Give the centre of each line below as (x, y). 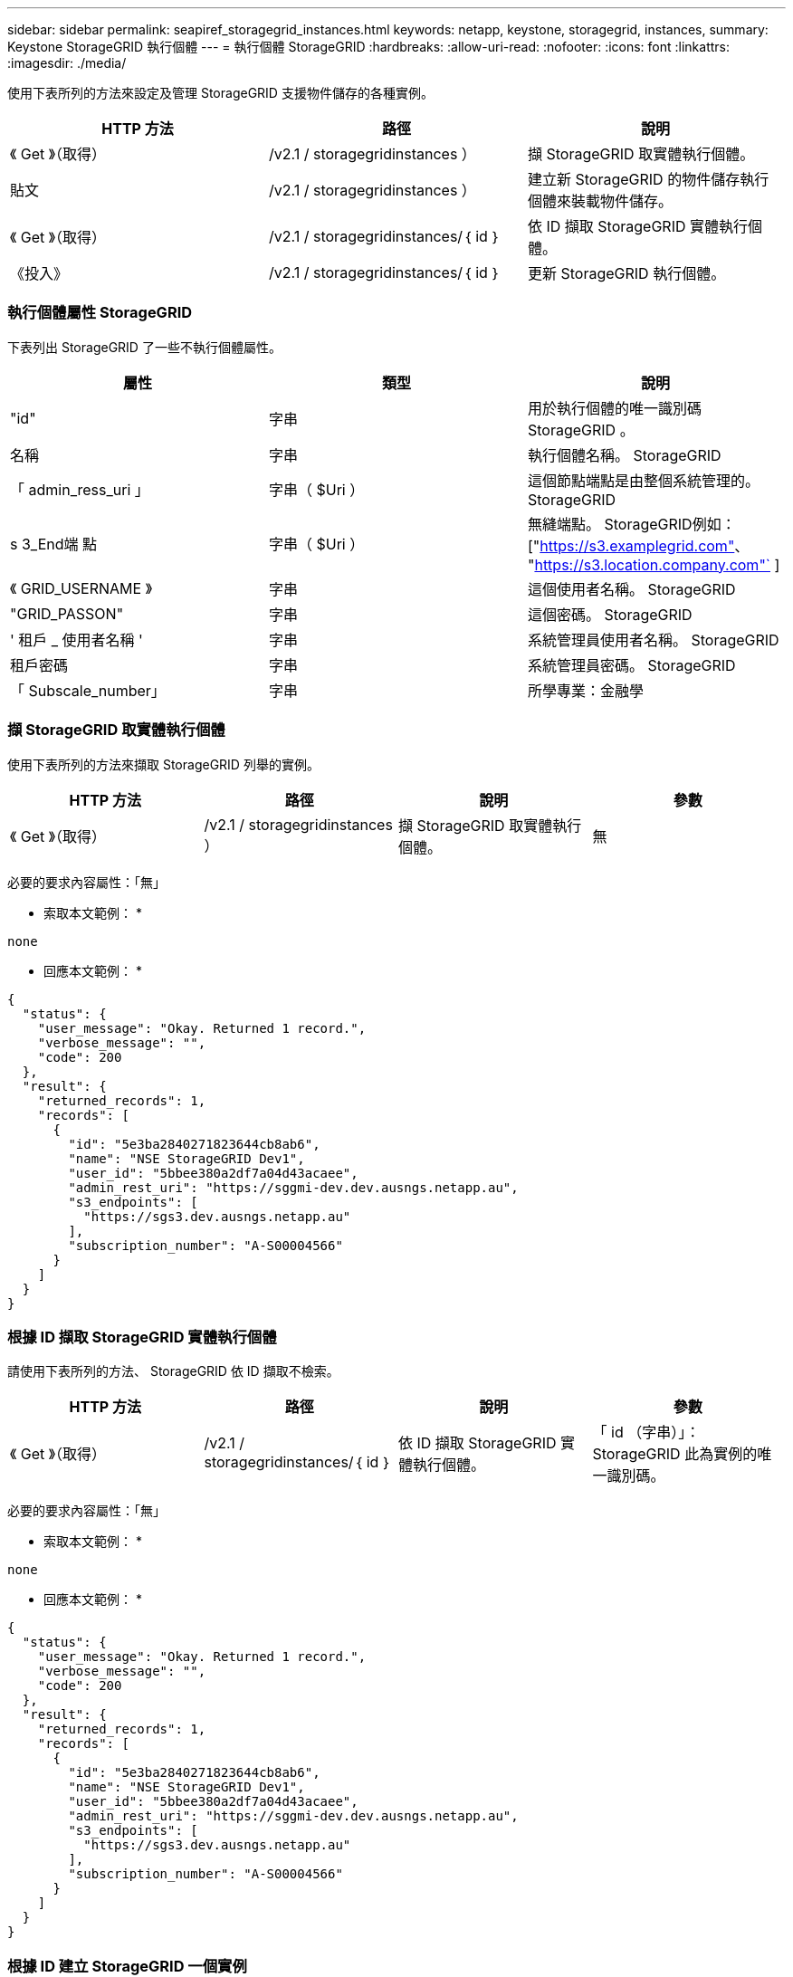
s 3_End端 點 (54, 544)
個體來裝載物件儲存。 (600, 201)
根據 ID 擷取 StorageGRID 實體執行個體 (142, 1337)
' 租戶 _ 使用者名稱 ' (76, 640)
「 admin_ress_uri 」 (80, 489)
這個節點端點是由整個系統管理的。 (643, 480)
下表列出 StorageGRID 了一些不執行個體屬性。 (144, 347)
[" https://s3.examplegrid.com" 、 (638, 545)
